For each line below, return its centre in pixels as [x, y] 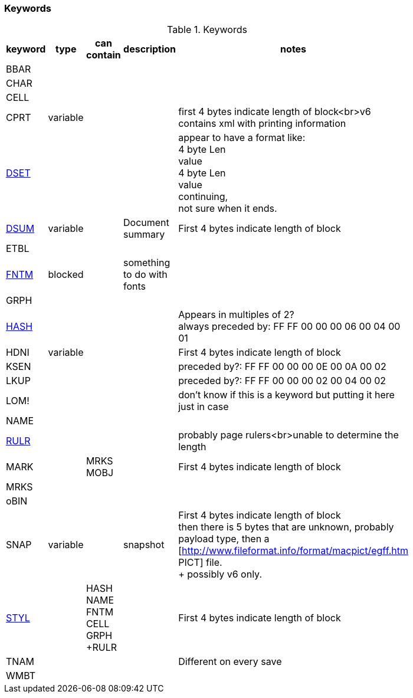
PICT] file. [200, 563]
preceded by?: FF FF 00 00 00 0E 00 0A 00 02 [282, 367]
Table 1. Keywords [207, 30]
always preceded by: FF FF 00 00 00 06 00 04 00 [289, 327]
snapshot [144, 545]
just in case [204, 407]
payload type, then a [224, 539]
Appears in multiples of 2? [236, 315]
